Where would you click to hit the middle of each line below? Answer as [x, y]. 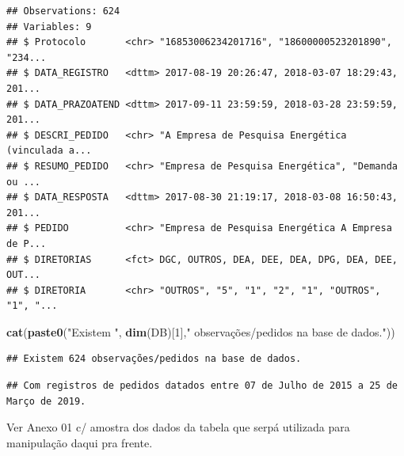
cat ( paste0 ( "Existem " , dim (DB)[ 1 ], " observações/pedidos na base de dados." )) [201, 331]
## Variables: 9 [49, 27]
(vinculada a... [49, 151]
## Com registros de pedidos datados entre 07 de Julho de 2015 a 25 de [202, 386]
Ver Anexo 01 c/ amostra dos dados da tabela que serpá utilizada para [178, 427]
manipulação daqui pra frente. [80, 442]
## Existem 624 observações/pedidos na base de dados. [154, 359]
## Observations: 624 [63, 11]
